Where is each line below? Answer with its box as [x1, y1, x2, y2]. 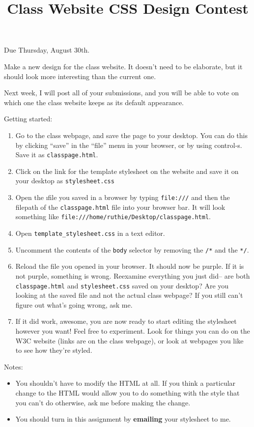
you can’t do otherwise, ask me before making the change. [15, 397, 191, 407]
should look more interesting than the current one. [4, 71, 156, 81]
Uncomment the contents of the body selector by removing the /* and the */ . [15, 244, 249, 255]
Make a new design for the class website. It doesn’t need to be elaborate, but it [4, 61, 243, 71]
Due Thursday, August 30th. [4, 45, 90, 55]
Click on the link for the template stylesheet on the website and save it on [15, 166, 239, 176]
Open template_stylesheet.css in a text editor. [15, 228, 165, 238]
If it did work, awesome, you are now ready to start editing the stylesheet [15, 316, 237, 326]
